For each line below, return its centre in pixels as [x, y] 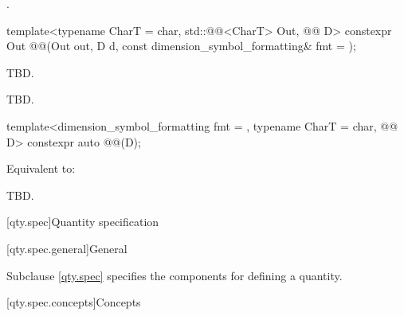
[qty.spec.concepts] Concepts [74, 302]
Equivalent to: [41, 168]
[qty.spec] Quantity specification [83, 222]
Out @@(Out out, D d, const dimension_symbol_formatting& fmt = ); [181, 46]
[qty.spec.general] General [67, 248]
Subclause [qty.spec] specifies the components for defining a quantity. [175, 275]
